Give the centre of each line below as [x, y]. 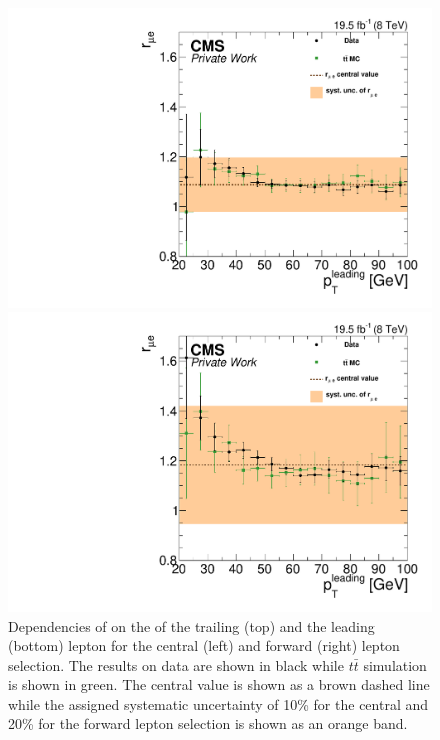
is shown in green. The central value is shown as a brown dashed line [219, 684]
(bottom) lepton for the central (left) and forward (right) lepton [204, 645]
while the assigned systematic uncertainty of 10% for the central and [218, 703]
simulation [395, 664]
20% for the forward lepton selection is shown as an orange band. [208, 723]
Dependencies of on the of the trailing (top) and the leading [191, 625]
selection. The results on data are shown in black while [176, 664]
